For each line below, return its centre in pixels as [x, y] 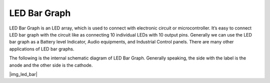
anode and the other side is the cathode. [51, 65]
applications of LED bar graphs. [42, 49]
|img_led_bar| [23, 74]
